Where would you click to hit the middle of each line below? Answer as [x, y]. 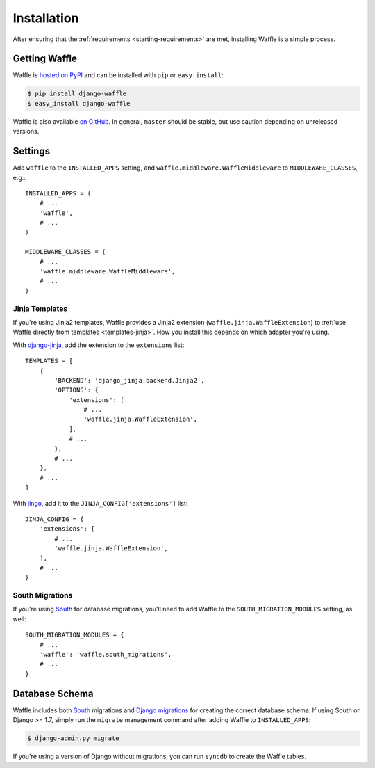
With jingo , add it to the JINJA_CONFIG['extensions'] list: [100, 503]
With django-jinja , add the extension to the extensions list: [99, 345]
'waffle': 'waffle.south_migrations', [106, 655]
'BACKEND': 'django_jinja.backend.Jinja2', [130, 380]
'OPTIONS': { [76, 390]
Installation [46, 18]
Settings [32, 151]
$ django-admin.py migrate [73, 738]
